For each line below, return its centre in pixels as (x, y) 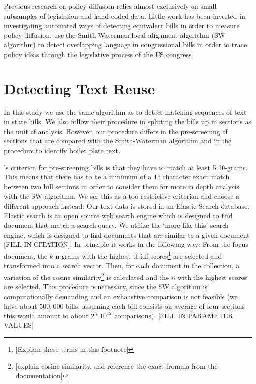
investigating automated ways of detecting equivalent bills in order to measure (122, 25)
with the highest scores (212, 277)
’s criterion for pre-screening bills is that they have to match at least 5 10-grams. (126, 167)
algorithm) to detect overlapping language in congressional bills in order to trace (126, 45)
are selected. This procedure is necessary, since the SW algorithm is (106, 287)
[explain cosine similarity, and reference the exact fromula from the (116, 366)
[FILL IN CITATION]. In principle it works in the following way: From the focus (126, 244)
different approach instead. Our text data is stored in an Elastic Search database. (127, 206)
